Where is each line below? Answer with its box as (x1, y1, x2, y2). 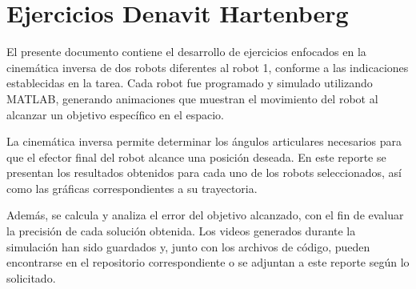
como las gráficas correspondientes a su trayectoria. (6, 179, 258, 196)
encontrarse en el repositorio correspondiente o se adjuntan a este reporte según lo (6, 254, 410, 271)
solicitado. (6, 269, 56, 286)
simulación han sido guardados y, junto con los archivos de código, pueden (6, 238, 370, 255)
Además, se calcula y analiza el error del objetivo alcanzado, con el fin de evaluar (6, 207, 404, 223)
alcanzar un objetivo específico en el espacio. (6, 106, 225, 122)
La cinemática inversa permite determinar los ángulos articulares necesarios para (6, 133, 402, 150)
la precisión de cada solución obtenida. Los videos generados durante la (6, 223, 356, 239)
